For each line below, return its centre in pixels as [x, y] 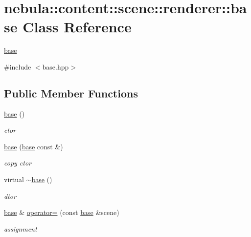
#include [18, 66]
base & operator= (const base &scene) [62, 212]
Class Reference [77, 27]
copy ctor [18, 163]
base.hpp [56, 66]
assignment [21, 228]
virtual [14, 179]
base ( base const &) [34, 146]
